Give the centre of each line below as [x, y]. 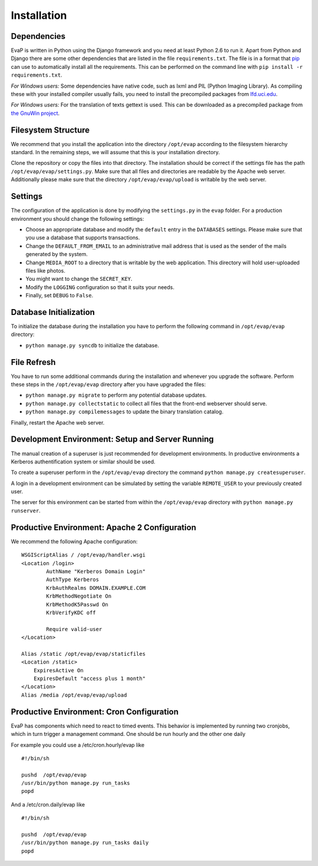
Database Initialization [53, 312]
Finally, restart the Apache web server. [58, 422]
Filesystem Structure [50, 130]
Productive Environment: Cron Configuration [95, 711]
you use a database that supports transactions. [83, 238]
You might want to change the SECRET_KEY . [79, 279]
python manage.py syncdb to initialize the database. [92, 345]
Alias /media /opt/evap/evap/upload [74, 695]
